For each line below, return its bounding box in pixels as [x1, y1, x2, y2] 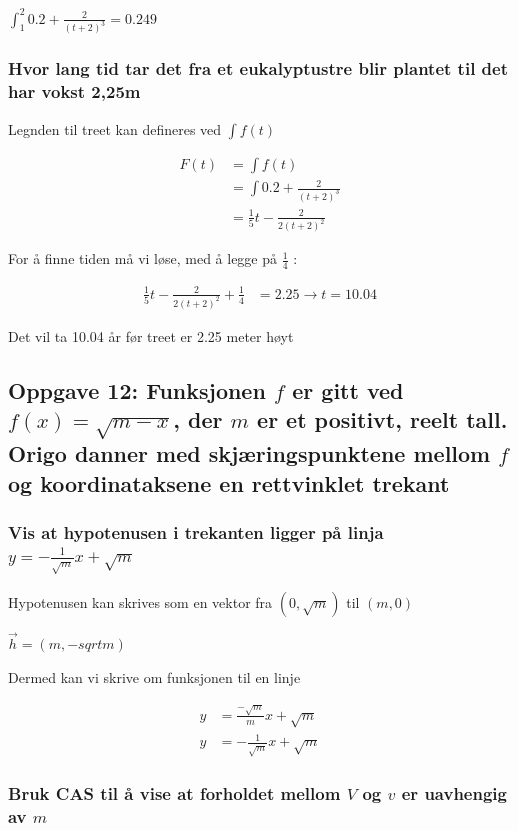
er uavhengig [401, 781, 507, 806]
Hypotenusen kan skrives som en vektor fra [8, 591, 273, 612]
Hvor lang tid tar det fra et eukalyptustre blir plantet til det [8, 56, 509, 81]
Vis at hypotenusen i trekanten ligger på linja [8, 519, 384, 544]
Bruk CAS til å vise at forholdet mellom [8, 781, 341, 806]
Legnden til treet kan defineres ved [8, 118, 222, 139]
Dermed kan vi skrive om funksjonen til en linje [8, 666, 301, 687]
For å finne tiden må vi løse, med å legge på [8, 248, 278, 269]
